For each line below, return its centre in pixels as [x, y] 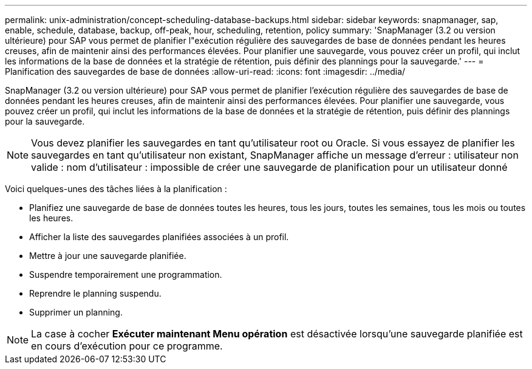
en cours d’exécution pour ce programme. [127, 346]
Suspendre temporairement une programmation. [126, 274]
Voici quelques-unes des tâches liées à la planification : [116, 189]
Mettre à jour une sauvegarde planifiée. [108, 256]
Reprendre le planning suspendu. [95, 293]
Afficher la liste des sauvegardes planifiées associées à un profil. [159, 237]
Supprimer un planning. [76, 312]
